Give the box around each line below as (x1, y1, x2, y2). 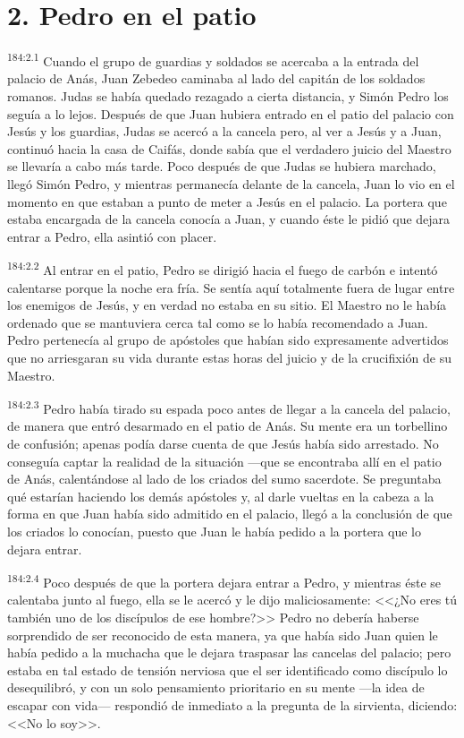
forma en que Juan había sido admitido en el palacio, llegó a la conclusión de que (7, 504, 452, 523)
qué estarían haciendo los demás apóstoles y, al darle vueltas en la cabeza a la (7, 486, 434, 505)
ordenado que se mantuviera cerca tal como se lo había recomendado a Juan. (7, 313, 428, 331)
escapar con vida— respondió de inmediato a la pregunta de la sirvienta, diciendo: (7, 695, 458, 714)
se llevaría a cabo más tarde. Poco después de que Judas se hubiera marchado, (7, 157, 436, 176)
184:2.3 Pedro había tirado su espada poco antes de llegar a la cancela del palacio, (7, 397, 451, 417)
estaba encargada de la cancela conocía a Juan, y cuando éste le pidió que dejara (7, 210, 451, 228)
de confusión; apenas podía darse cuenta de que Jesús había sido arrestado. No (7, 433, 439, 452)
